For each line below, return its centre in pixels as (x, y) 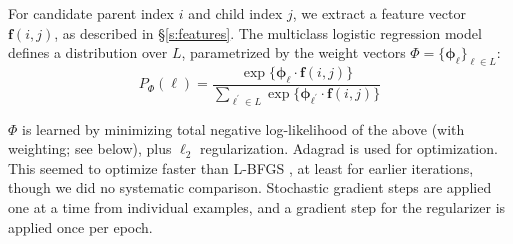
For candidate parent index (91, 13)
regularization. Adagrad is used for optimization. (349, 148)
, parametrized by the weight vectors (293, 52)
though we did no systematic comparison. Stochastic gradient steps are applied (250, 187)
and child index (235, 13)
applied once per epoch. (80, 226)
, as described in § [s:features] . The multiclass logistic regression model (268, 32)
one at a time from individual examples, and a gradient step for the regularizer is (257, 206)
